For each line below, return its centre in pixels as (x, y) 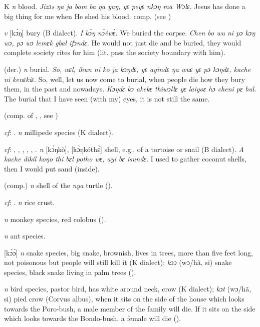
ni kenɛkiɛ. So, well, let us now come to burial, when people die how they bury (125, 79)
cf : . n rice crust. (30, 202)
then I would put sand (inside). (52, 168)
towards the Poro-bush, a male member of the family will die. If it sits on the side (130, 308)
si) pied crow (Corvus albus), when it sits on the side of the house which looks (124, 299)
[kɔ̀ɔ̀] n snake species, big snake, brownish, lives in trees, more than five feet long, (128, 252)
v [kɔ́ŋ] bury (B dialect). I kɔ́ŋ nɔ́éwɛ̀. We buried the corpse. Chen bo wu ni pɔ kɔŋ (130, 33)
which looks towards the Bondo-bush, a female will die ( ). (93, 318)
